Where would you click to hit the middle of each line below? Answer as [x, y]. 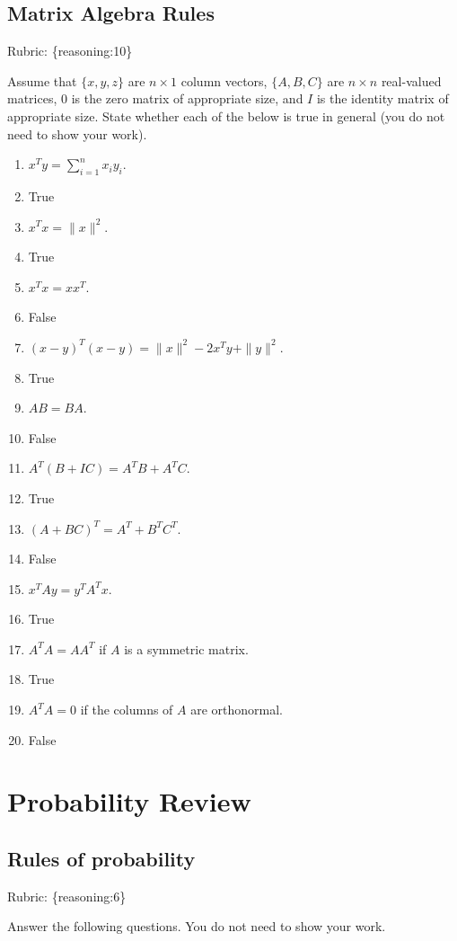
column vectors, [224, 80]
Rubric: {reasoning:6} [67, 896]
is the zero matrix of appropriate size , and [187, 98]
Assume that [42, 80]
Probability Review [129, 801]
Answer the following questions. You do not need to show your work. [197, 926]
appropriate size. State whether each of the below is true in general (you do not [226, 115]
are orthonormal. [237, 710]
